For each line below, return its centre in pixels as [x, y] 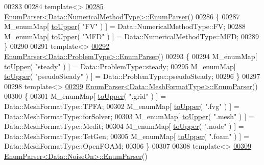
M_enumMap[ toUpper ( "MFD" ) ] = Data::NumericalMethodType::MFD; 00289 [131, 36]
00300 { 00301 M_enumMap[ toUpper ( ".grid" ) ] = [85, 96]
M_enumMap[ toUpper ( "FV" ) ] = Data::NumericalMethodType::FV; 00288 [125, 26]
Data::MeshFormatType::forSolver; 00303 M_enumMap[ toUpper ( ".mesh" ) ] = [129, 116]
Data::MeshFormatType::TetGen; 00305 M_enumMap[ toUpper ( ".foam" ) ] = [127, 136]
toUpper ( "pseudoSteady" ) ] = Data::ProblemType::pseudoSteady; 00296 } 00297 [132, 76]
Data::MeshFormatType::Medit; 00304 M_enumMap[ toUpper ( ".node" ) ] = [124, 126]
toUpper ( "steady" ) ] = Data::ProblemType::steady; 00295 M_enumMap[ [120, 66]
